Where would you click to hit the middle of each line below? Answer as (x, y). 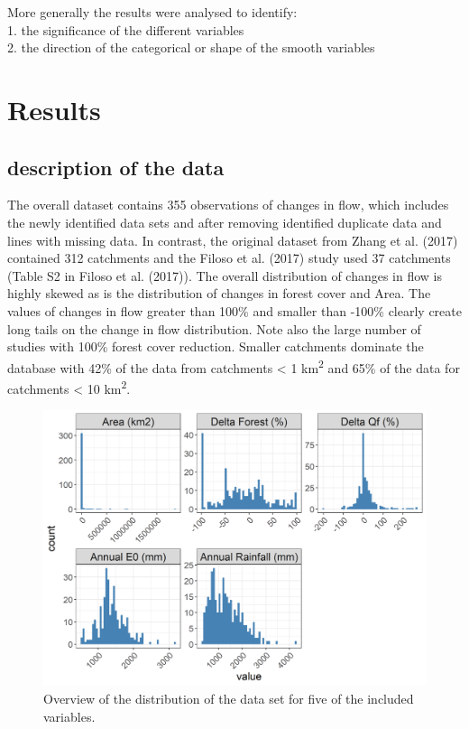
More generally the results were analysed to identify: (152, 12)
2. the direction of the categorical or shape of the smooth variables (191, 47)
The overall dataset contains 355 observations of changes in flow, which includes (228, 205)
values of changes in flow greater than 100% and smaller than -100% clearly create (234, 310)
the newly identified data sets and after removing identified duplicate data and (225, 222)
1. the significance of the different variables (126, 29)
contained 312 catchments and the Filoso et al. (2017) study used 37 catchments (229, 258)
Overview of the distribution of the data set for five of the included (229, 698)
